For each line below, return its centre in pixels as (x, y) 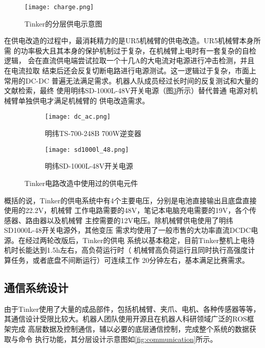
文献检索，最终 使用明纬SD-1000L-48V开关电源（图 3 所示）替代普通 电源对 (127, 90)
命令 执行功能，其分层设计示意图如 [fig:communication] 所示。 (118, 339)
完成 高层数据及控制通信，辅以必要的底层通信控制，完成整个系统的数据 (130, 329)
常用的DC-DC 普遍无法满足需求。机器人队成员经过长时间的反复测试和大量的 (131, 80)
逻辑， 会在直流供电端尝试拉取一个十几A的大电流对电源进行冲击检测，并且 (129, 60)
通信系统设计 (36, 288)
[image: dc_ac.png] (78, 117)
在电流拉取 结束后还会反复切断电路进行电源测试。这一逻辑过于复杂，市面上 (130, 71)
